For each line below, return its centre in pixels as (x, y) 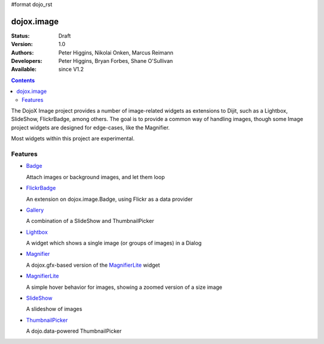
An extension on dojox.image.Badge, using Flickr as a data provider (109, 199)
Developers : (27, 61)
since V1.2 (71, 70)
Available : (24, 70)
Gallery (35, 210)
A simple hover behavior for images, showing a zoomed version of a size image (124, 287)
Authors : (22, 52)
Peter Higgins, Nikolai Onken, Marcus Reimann (116, 52)
